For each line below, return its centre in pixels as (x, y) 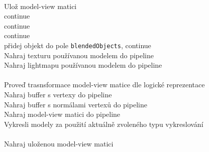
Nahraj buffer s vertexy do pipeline (58, 94)
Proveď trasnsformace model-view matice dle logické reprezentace (104, 85)
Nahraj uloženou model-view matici (59, 143)
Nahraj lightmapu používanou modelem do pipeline (83, 65)
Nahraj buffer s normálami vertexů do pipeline (76, 104)
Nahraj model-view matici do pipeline (62, 114)
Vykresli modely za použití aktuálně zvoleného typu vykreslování (104, 124)
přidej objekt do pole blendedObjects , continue (78, 45)
